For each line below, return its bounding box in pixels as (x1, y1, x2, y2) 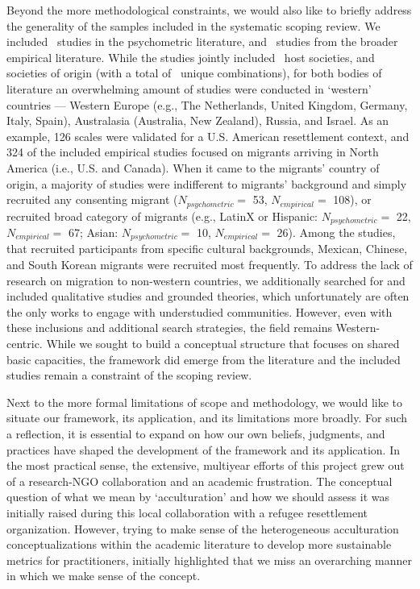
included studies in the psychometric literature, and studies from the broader (6, 33, 398, 50)
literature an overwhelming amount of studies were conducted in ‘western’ (6, 80, 372, 97)
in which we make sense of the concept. (6, 567, 201, 584)
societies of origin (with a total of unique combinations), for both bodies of (6, 64, 382, 81)
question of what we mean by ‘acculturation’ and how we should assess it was (6, 488, 389, 505)
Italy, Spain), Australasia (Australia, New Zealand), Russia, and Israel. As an (6, 112, 389, 129)
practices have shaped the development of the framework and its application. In (6, 441, 401, 458)
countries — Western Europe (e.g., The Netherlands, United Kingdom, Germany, (6, 96, 408, 113)
